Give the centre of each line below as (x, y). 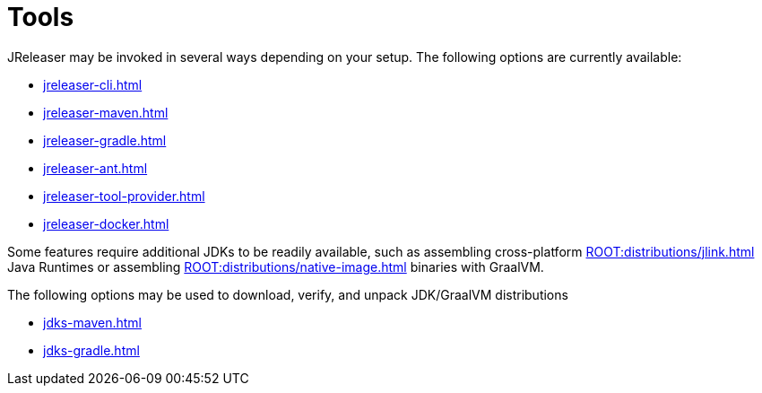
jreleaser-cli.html (93, 84)
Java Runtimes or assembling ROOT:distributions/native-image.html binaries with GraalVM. (276, 266)
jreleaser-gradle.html (105, 140)
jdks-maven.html (92, 322)
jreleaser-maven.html (106, 112)
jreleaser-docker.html (106, 223)
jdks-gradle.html (91, 350)
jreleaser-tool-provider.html (124, 196)
